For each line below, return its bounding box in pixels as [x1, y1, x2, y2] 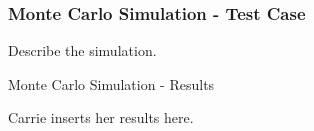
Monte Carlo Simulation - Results [8, 73, 215, 94]
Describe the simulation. [8, 40, 157, 61]
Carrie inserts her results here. [8, 107, 194, 128]
